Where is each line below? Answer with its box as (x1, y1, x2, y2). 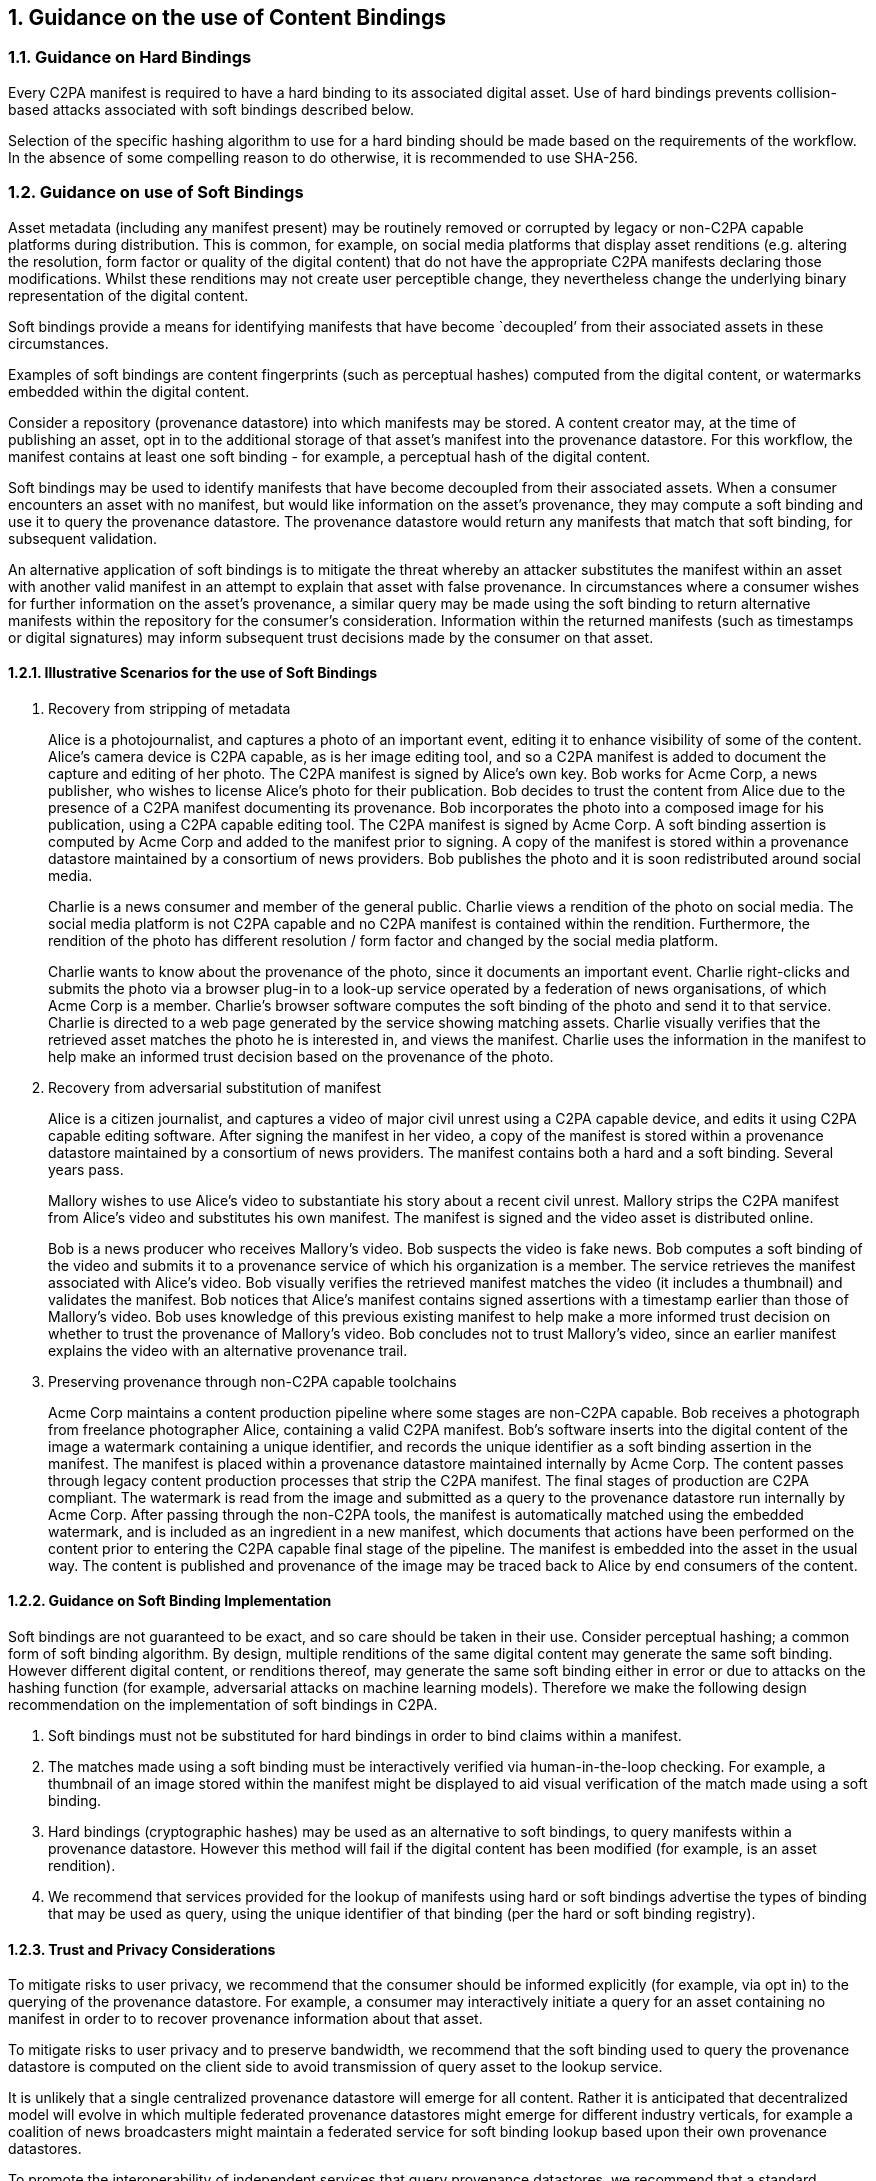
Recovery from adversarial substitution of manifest (48, 1078, 381, 1096)
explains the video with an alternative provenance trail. (48, 1341, 408, 1359)
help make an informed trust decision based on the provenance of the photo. (48, 1047, 554, 1065)
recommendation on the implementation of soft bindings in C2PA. (8, 1695, 438, 1713)
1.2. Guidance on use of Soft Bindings (8, 182, 304, 203)
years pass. (48, 1160, 124, 1178)
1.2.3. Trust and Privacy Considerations (8, 1940, 276, 1958)
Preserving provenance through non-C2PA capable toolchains (48, 1372, 457, 1390)
